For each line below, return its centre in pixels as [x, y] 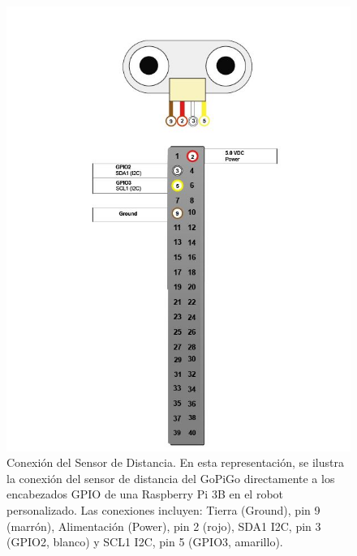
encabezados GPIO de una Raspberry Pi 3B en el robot [145, 494]
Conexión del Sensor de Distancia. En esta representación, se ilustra [175, 462]
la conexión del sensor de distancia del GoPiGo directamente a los [171, 478]
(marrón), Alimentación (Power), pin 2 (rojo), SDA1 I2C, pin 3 [164, 526]
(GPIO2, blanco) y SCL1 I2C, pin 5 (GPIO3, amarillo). [145, 542]
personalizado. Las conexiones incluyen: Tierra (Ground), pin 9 [163, 510]
